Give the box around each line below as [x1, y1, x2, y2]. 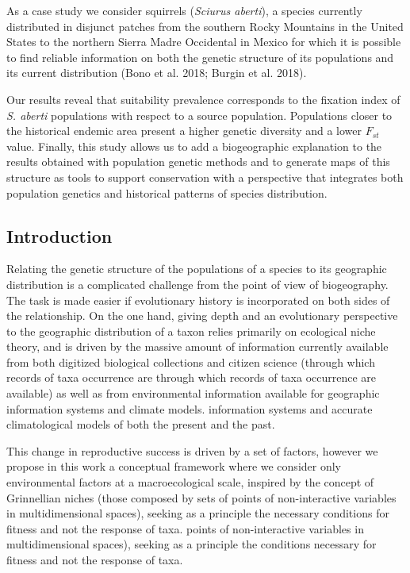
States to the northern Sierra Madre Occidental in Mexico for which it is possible [6, 33, 401, 50]
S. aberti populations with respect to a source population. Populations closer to [6, 106, 393, 123]
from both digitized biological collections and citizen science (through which [6, 353, 375, 370]
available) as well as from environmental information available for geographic [6, 385, 380, 402]
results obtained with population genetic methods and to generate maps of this [6, 153, 390, 170]
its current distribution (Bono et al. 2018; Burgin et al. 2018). [6, 64, 307, 81]
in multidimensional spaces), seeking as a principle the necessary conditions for [6, 505, 389, 521]
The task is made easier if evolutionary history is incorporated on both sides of [6, 291, 390, 308]
